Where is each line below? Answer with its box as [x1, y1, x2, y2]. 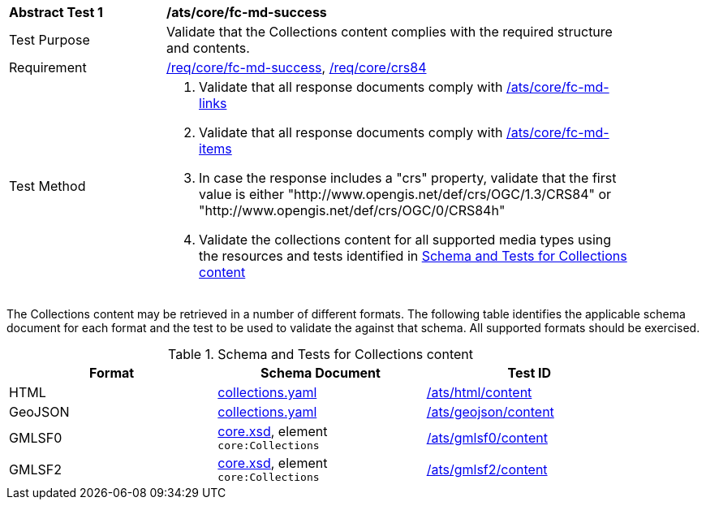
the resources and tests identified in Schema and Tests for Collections [199, 248, 627, 264]
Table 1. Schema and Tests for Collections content [167, 346, 473, 362]
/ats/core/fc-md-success [166, 4, 327, 20]
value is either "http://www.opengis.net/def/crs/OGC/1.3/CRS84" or [199, 186, 612, 202]
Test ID [507, 365, 552, 381]
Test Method [9, 178, 86, 194]
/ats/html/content [426, 384, 532, 400]
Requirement [9, 59, 87, 76]
